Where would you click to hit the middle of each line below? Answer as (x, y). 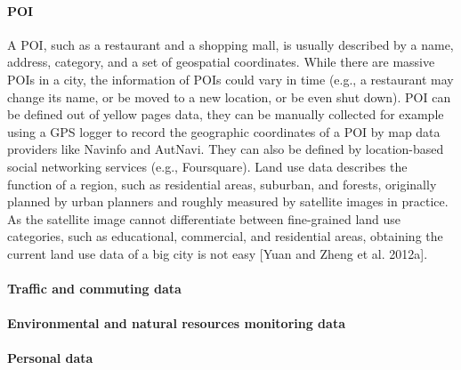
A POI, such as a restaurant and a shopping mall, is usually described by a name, (230, 44)
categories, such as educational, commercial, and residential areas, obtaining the (225, 236)
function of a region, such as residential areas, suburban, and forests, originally (222, 184)
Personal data (50, 358)
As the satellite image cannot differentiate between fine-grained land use (204, 218)
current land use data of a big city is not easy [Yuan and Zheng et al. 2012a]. (218, 253)
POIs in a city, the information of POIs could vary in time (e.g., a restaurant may (230, 79)
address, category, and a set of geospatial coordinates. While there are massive (221, 62)
